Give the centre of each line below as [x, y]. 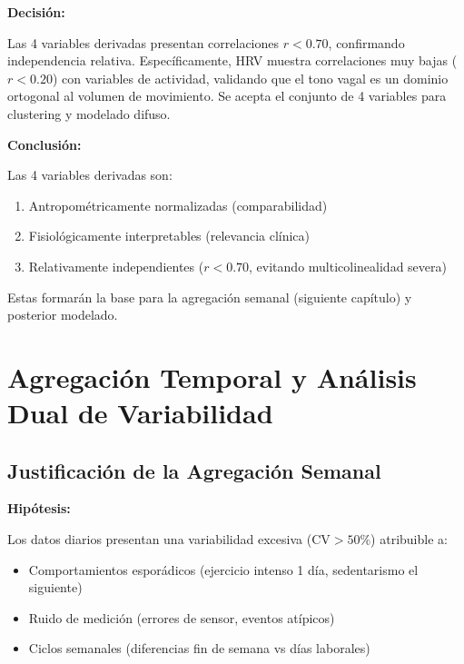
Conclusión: [44, 144]
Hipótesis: [39, 508]
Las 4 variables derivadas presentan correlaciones [143, 42]
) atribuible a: [409, 539]
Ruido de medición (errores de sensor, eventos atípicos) [182, 617]
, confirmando [366, 42]
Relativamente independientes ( [116, 266]
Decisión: [36, 12]
